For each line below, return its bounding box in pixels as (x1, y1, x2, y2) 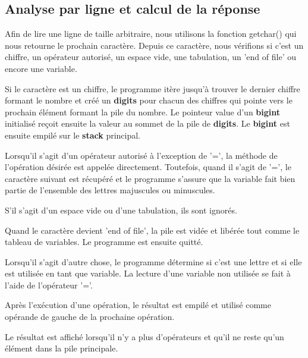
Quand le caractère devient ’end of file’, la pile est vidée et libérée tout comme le (5, 224, 300, 236)
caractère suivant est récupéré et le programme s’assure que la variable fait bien (5, 172, 296, 184)
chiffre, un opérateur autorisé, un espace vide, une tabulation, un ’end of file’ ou (5, 51, 296, 63)
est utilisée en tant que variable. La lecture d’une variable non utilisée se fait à (5, 267, 291, 280)
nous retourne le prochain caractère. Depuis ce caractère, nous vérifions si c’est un (5, 39, 304, 51)
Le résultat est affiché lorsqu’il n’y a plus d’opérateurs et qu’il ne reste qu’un (5, 330, 284, 343)
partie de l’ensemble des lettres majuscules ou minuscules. (5, 184, 215, 196)
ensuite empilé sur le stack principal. (5, 128, 141, 141)
